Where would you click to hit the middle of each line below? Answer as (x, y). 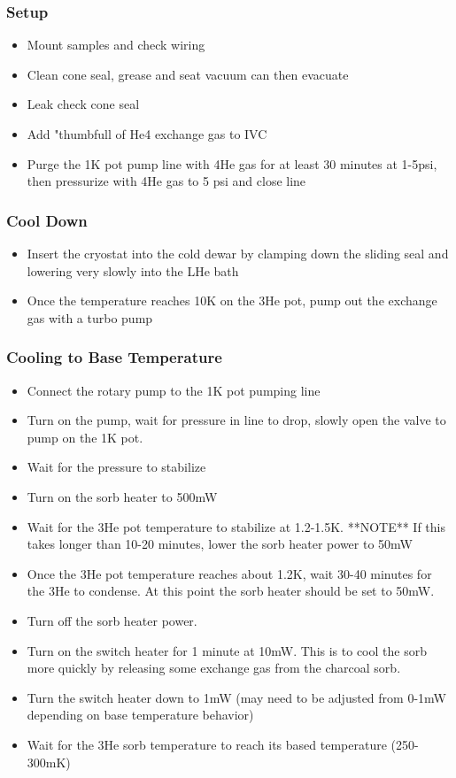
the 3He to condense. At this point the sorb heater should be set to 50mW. (231, 591)
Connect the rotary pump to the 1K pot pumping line (174, 390)
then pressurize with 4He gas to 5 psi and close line (166, 181)
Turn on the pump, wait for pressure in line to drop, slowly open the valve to (236, 420)
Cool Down (47, 220)
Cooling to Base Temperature (114, 357)
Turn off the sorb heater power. (112, 620)
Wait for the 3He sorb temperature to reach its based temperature (207, 744)
